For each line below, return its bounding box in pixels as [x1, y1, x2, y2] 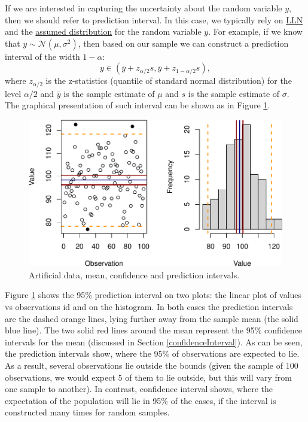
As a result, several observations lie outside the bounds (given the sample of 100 [5, 359, 298, 371]
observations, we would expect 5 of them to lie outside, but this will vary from [5, 371, 292, 383]
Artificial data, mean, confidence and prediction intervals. [29, 268, 240, 281]
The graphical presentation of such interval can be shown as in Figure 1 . [5, 99, 270, 111]
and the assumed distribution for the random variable [5, 25, 202, 38]
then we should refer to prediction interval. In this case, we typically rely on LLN [5, 13, 303, 26]
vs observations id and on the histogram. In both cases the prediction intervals [5, 300, 293, 312]
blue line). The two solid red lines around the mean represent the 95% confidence [5, 324, 302, 336]
